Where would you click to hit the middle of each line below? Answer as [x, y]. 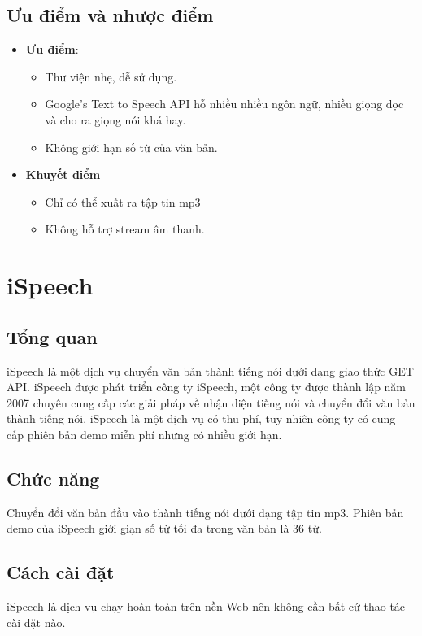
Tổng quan [52, 336]
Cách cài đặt [61, 572]
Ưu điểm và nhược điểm [110, 15]
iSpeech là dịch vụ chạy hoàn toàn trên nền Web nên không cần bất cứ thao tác [206, 606]
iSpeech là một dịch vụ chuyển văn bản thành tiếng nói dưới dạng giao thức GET [210, 370]
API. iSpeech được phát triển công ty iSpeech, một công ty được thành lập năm [207, 387]
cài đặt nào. [36, 622]
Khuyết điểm [63, 174]
